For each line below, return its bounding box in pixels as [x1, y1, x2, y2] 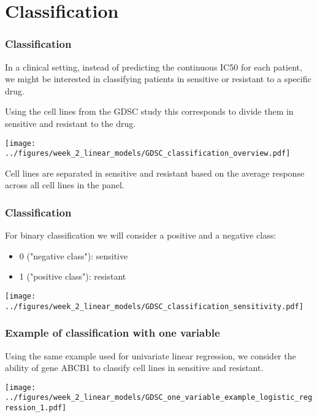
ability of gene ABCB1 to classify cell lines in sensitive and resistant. [5, 361, 264, 374]
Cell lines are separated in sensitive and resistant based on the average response [5, 166, 305, 179]
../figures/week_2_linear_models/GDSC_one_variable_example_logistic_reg [5, 393, 313, 402]
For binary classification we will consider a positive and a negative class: [5, 229, 277, 242]
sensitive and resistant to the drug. [5, 117, 136, 129]
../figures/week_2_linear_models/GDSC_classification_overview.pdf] [5, 149, 291, 158]
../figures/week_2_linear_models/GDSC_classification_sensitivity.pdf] [5, 302, 304, 311]
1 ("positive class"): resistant [19, 270, 126, 283]
